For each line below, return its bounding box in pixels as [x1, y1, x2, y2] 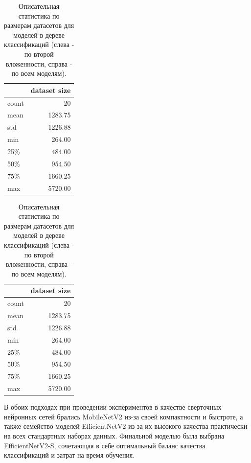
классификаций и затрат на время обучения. [4, 450, 135, 460]
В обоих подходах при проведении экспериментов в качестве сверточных [4, 402, 222, 412]
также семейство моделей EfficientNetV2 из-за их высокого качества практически [4, 421, 248, 431]
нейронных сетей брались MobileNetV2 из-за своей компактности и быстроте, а [4, 411, 243, 421]
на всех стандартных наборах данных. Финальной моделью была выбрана [4, 430, 225, 440]
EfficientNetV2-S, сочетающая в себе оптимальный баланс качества [4, 440, 205, 450]
